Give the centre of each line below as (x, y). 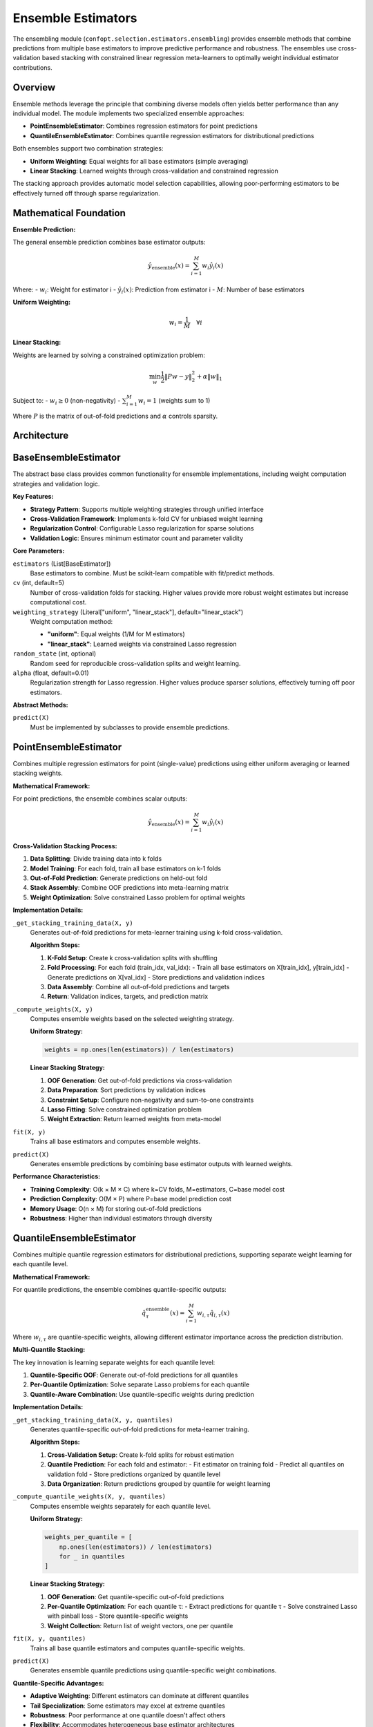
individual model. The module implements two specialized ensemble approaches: (128, 113)
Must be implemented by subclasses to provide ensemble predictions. (130, 727)
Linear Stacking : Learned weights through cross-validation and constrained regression (154, 171)
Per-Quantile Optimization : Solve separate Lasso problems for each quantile (140, 1384)
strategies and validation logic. (56, 484)
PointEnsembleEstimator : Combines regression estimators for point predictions (144, 126)
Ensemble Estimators (75, 18)
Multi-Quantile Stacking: (49, 1350)
